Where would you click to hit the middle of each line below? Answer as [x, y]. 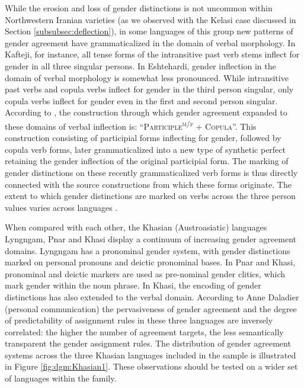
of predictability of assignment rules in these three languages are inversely [139, 320]
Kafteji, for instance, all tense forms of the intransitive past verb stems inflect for [152, 54]
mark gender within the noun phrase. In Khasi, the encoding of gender [133, 285]
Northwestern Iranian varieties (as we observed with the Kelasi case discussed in [151, 19]
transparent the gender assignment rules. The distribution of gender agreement [148, 343]
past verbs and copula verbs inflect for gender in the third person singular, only [149, 89]
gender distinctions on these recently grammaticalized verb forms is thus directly [151, 172]
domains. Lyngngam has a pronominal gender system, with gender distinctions [148, 250]
